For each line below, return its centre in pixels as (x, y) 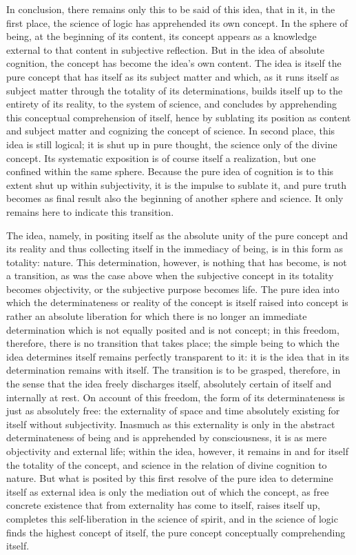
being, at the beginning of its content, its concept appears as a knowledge (161, 36)
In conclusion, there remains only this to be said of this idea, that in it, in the (171, 9)
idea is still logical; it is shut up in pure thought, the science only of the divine (172, 144)
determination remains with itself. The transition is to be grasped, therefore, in (174, 370)
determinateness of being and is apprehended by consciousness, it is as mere (167, 437)
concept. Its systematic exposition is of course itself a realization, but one (161, 158)
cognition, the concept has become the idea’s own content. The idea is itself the (174, 63)
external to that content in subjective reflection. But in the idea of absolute (166, 49)
